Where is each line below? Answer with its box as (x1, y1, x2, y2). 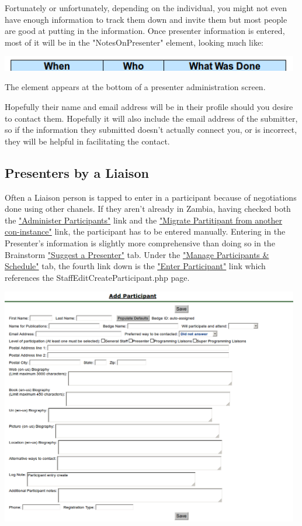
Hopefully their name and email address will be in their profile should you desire (5, 101, 293, 112)
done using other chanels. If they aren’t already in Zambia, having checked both (5, 202, 291, 215)
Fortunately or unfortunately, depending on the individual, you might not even (5, 2, 287, 13)
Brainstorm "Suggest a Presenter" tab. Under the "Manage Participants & (5, 248, 269, 260)
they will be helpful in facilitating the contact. (5, 135, 170, 147)
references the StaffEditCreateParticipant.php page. (5, 271, 190, 283)
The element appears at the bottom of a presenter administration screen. (5, 81, 266, 93)
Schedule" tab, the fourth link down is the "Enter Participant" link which (5, 260, 266, 272)
